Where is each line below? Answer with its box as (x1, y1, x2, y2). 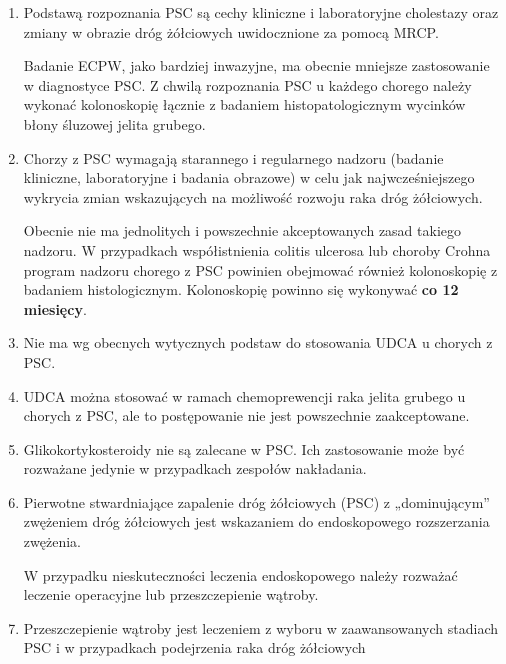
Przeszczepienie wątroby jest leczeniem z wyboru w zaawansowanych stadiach (23, 617, 498, 638)
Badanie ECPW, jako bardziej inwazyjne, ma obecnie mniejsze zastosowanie (23, 55, 490, 76)
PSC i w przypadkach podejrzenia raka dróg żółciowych (23, 637, 366, 658)
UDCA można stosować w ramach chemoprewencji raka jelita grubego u (23, 385, 466, 406)
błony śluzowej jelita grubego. (23, 113, 206, 134)
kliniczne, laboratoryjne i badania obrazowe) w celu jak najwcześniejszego (23, 167, 475, 188)
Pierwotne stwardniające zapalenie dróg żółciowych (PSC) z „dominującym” (23, 491, 490, 512)
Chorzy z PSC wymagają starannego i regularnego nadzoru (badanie (23, 147, 444, 168)
